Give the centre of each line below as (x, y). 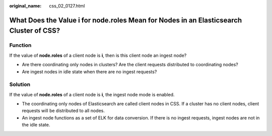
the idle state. (36, 125)
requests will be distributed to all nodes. (63, 111)
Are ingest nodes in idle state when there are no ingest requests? (89, 72)
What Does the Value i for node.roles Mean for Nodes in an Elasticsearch (126, 20)
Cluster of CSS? (35, 31)
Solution (20, 84)
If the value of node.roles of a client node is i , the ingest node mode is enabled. (92, 94)
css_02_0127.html (67, 6)
